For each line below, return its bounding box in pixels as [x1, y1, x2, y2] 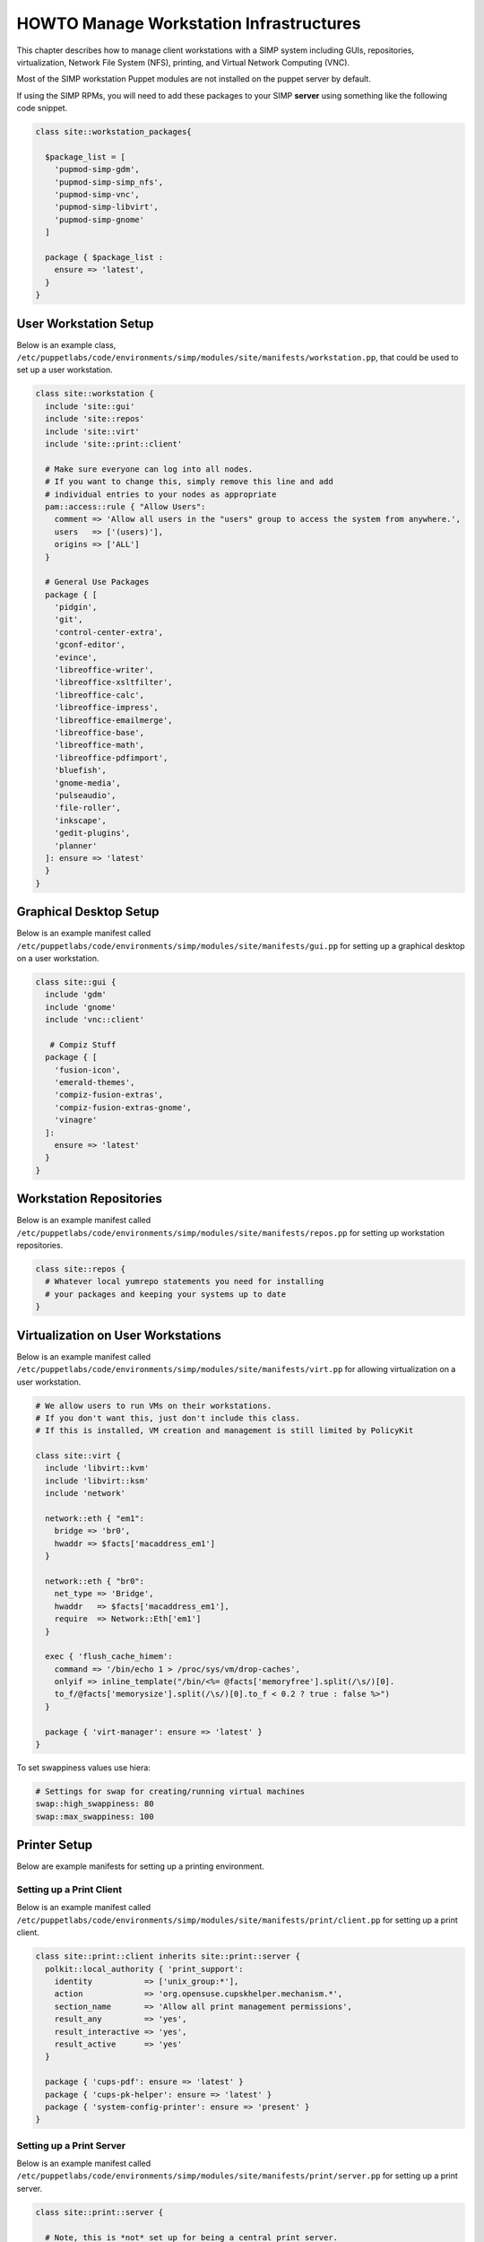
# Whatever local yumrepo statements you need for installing [45, 1276, 324, 1287]
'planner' [54, 840, 98, 851]
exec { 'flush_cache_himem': [45, 1651, 174, 1662]
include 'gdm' [45, 989, 108, 1000]
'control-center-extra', [54, 627, 164, 637]
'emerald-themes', [54, 1077, 135, 1088]
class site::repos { [35, 1264, 125, 1274]
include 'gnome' [45, 1002, 117, 1012]
